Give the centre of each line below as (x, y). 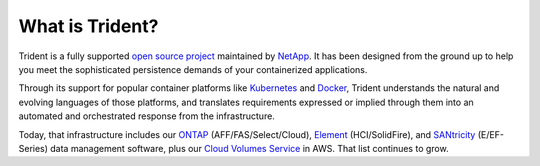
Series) (33, 148)
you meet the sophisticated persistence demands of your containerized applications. (193, 69)
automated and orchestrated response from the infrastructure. (146, 116)
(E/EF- (491, 134)
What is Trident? (88, 26)
